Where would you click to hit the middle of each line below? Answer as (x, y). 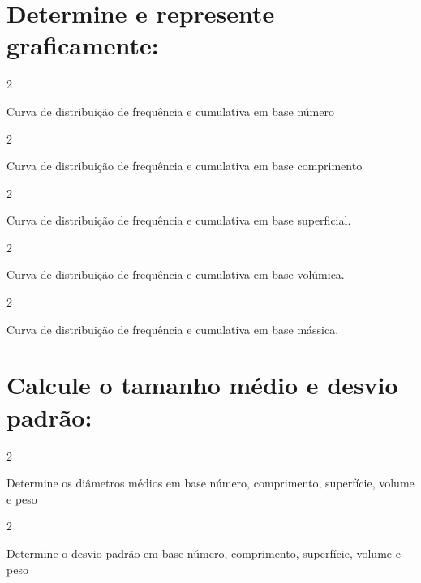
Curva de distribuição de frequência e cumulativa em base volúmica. (176, 274)
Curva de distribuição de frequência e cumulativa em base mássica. (173, 329)
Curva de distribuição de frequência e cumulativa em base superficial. (179, 220)
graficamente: (83, 45)
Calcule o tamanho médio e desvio (202, 385)
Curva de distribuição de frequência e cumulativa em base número (170, 111)
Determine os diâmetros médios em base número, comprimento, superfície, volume (210, 483)
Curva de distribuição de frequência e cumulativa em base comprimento (185, 166)
